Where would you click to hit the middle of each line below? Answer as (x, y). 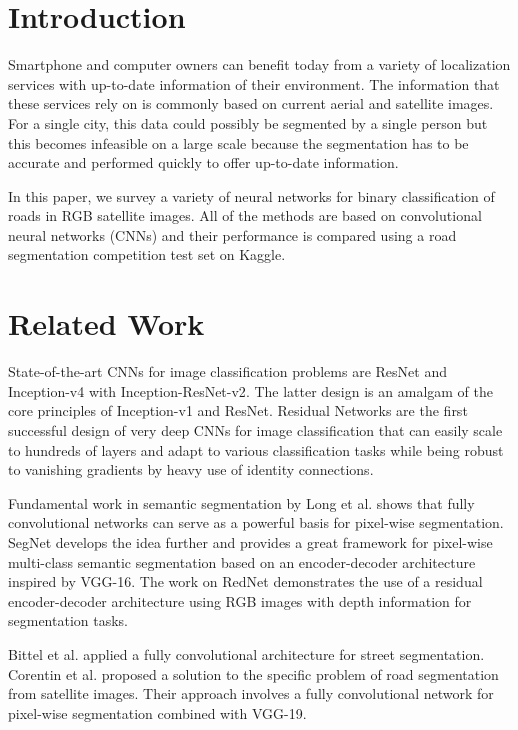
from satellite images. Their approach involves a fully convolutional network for (251, 693)
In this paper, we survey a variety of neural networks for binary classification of (251, 195)
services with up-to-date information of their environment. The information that (254, 83)
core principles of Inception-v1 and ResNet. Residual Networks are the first (238, 410)
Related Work (106, 323)
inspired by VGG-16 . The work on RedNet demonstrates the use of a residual (245, 581)
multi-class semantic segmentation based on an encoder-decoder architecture (242, 561)
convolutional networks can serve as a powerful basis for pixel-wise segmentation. (256, 522)
